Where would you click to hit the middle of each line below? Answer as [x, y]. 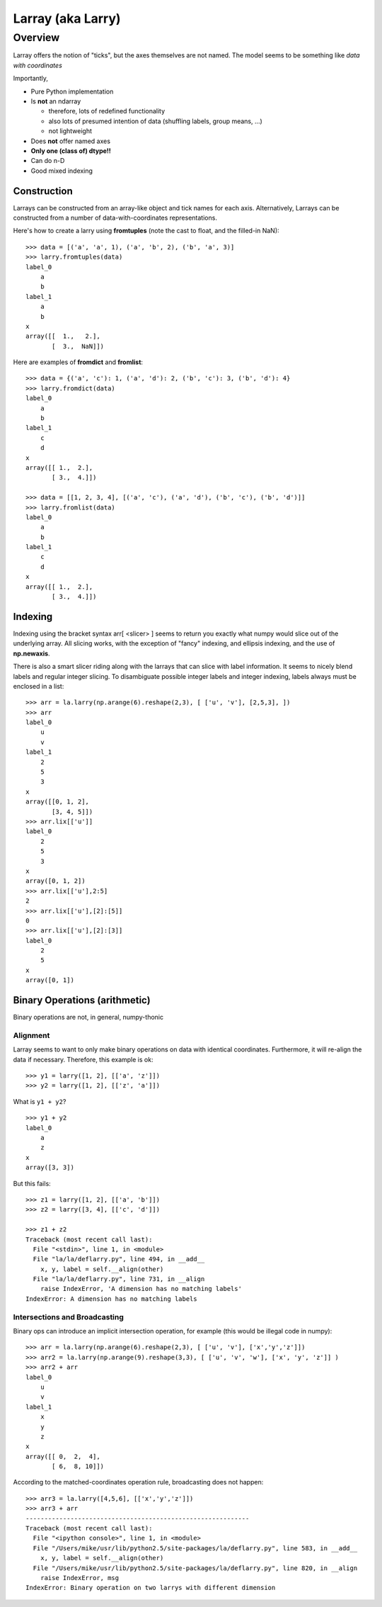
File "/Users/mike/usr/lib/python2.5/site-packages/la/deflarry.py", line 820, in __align [195, 1568]
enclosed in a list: [39, 686]
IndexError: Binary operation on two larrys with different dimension [151, 1588]
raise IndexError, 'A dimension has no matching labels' [141, 1289]
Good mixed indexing [62, 171]
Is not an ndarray [56, 101]
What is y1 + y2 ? [40, 1101]
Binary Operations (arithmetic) [82, 1000]
